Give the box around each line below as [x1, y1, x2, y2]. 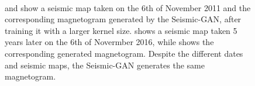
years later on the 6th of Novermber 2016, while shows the [5, 36, 214, 48]
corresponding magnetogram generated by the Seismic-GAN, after [5, 13, 242, 25]
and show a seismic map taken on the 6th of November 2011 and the [5, 1, 251, 13]
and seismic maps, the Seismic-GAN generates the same [5, 59, 205, 71]
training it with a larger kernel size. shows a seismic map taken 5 [5, 24, 237, 36]
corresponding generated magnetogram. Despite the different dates [5, 47, 243, 59]
